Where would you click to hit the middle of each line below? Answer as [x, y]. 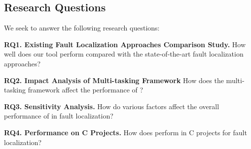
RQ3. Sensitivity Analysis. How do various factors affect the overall [112, 106]
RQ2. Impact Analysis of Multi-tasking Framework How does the [114, 80]
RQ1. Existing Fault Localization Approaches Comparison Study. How [125, 44]
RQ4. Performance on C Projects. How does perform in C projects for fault [125, 132]
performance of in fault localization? [59, 116]
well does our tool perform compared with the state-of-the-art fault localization [124, 54]
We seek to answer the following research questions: [82, 28]
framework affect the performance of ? [86, 90]
